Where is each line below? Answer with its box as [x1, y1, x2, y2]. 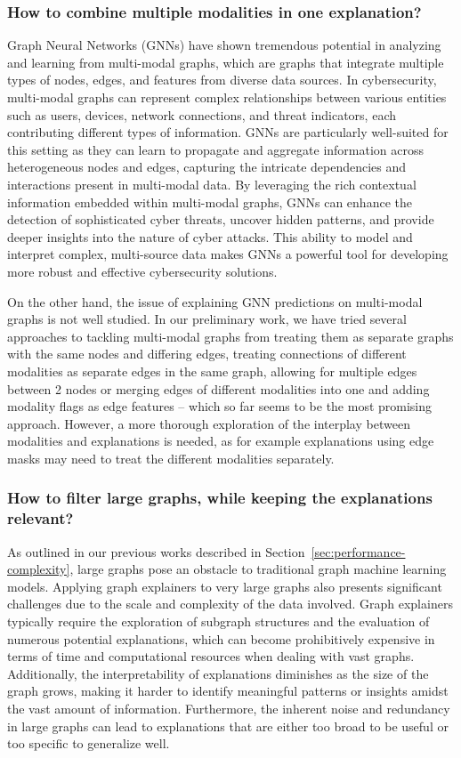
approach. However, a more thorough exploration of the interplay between [7, 414, 410, 432]
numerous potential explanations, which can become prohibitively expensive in [7, 629, 435, 648]
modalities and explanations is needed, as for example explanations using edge [7, 431, 434, 450]
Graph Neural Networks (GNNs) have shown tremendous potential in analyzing [7, 36, 441, 54]
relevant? [7, 507, 74, 529]
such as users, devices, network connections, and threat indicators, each [7, 105, 396, 124]
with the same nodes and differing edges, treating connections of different [7, 344, 407, 363]
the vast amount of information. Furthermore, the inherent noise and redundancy [7, 698, 450, 717]
